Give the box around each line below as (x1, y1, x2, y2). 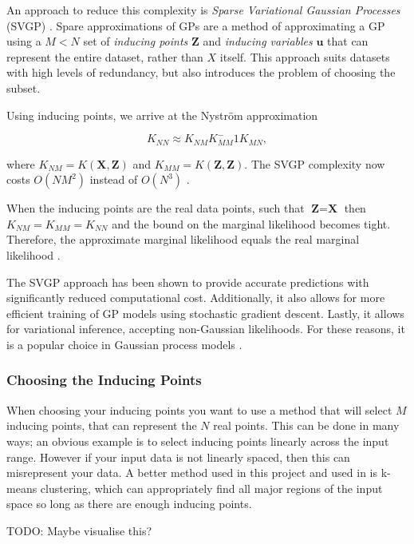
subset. (6, 79, 41, 96)
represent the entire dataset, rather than (6, 48, 203, 65)
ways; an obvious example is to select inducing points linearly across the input (6, 432, 389, 449)
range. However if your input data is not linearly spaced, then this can (6, 448, 350, 465)
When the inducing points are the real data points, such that (6, 200, 305, 216)
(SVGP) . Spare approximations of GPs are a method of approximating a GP (6, 17, 385, 34)
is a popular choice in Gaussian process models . (6, 336, 242, 352)
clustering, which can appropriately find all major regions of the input (40, 479, 383, 496)
